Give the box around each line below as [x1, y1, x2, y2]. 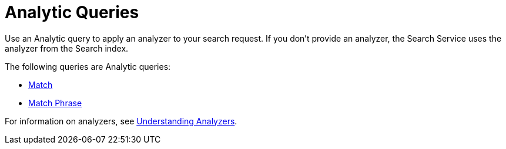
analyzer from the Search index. [5, 43, 129, 53]
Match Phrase [28, 97, 82, 108]
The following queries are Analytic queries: [5, 61, 171, 72]
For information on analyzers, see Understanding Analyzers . [5, 116, 237, 126]
